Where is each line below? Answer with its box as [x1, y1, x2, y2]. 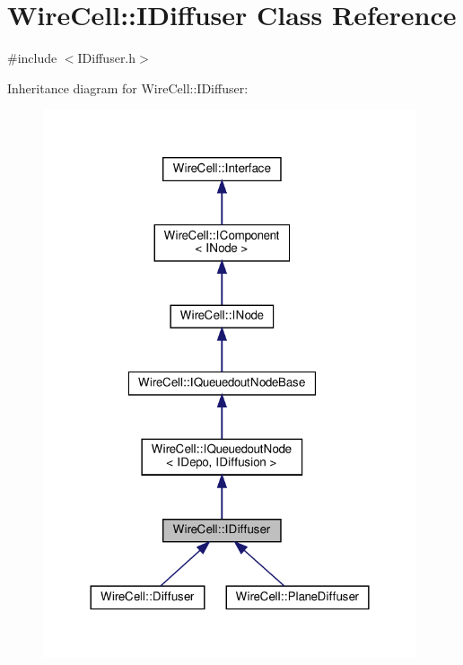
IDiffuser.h [77, 48, 136, 67]
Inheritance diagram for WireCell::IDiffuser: [7, 78, 249, 97]
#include [7, 48, 57, 67]
